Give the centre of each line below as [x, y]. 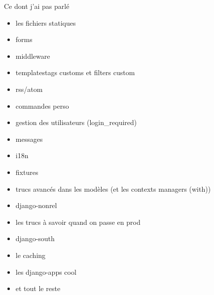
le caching [31, 255]
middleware [33, 56]
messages [29, 139]
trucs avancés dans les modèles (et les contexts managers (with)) [113, 189]
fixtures [27, 172]
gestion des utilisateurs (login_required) [76, 122]
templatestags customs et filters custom [75, 72]
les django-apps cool [46, 272]
